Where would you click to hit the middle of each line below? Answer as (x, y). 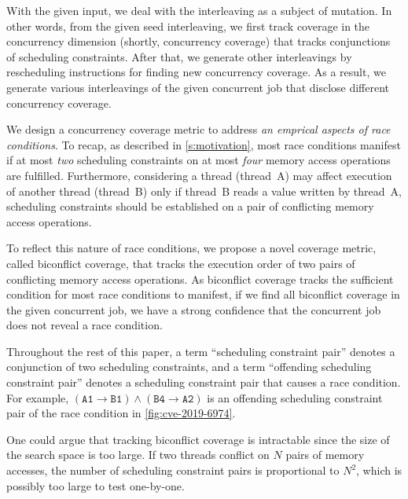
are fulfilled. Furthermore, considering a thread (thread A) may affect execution (199, 175)
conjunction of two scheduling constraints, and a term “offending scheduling (189, 367)
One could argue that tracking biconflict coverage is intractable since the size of (198, 439)
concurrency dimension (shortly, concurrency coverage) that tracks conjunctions (198, 41)
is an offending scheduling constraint (295, 397)
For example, (38, 397)
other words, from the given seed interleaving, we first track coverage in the (188, 26)
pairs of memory (325, 455)
